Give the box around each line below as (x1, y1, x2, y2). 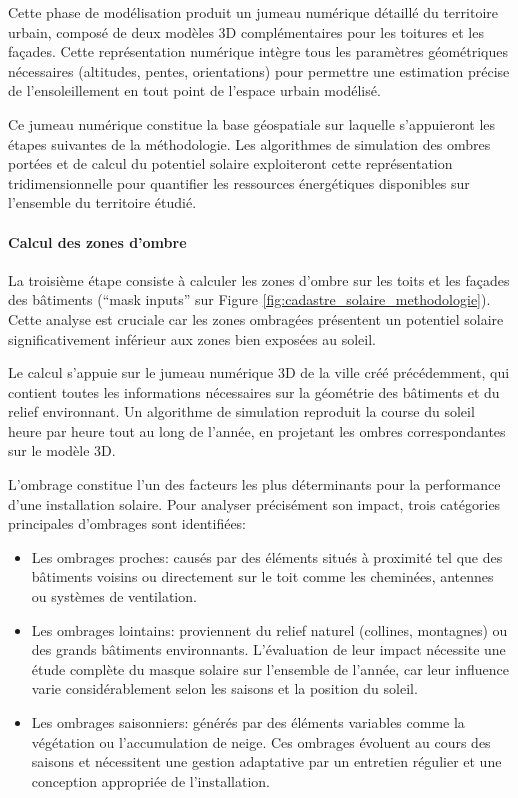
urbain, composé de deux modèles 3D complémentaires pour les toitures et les (8, 21, 484, 42)
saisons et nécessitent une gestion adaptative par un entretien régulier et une (31, 751, 502, 772)
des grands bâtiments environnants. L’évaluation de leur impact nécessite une (31, 639, 506, 660)
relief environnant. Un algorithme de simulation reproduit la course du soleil (8, 401, 475, 422)
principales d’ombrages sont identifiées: (8, 513, 246, 534)
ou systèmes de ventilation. (31, 586, 197, 607)
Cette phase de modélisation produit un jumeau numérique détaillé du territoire (8, 2, 498, 22)
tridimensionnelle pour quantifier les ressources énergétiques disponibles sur (8, 172, 470, 193)
